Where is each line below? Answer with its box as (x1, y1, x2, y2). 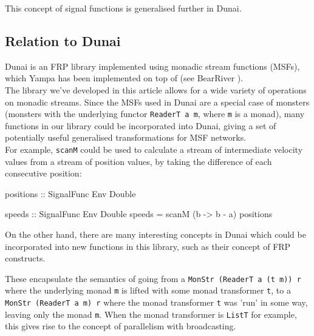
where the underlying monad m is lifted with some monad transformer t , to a (5, 284, 291, 297)
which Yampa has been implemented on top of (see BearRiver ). (5, 72, 244, 84)
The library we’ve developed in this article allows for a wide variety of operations (5, 83, 307, 96)
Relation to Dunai (5, 31, 121, 50)
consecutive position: (5, 167, 82, 180)
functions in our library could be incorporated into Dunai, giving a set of (5, 119, 276, 132)
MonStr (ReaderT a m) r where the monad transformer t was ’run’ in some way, (5, 296, 308, 309)
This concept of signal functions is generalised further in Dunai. (5, 2, 242, 14)
